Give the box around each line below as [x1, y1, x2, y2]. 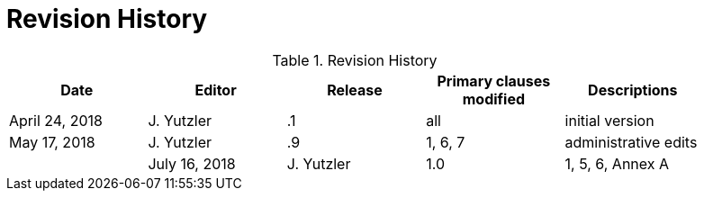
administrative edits [564, 132, 698, 151]
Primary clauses [437, 71, 551, 90]
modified [462, 89, 526, 108]
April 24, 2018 [9, 111, 103, 130]
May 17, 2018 [9, 132, 95, 151]
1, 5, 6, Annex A [564, 154, 670, 173]
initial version [564, 111, 654, 130]
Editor [194, 80, 237, 99]
